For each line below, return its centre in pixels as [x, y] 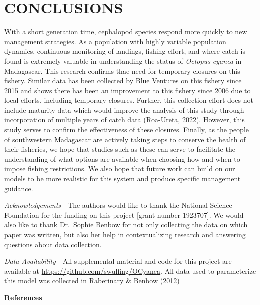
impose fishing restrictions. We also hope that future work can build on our [120, 169]
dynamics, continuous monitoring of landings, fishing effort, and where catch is [125, 51]
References [23, 297]
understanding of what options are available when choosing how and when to [122, 159]
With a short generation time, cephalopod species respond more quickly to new [126, 32]
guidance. [19, 188]
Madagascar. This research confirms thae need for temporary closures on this [122, 71]
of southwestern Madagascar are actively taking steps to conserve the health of [125, 139]
